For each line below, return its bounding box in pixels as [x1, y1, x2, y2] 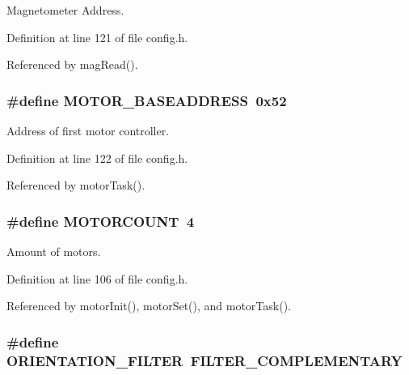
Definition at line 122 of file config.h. [6, 149, 188, 166]
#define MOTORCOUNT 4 [6, 211, 195, 231]
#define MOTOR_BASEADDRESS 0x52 [6, 90, 287, 110]
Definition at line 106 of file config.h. [6, 270, 188, 287]
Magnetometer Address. [6, 2, 124, 18]
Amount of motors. [6, 243, 101, 259]
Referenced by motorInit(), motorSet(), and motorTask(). [6, 297, 292, 314]
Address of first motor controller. [6, 122, 170, 138]
